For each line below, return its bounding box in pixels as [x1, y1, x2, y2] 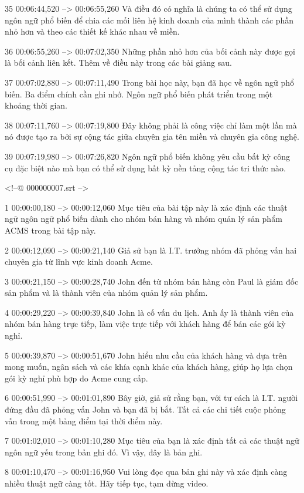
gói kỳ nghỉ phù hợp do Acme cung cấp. [5, 372, 148, 384]
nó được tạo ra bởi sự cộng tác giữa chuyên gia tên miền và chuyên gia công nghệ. [5, 130, 299, 143]
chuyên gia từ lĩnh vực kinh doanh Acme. [5, 255, 153, 268]
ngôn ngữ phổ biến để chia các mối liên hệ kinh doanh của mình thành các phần [5, 13, 294, 26]
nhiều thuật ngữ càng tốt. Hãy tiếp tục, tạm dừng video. [5, 477, 209, 489]
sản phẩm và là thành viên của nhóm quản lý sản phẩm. [5, 286, 208, 299]
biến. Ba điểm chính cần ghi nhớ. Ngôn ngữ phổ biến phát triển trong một [5, 87, 273, 100]
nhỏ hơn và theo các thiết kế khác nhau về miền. [5, 25, 180, 38]
